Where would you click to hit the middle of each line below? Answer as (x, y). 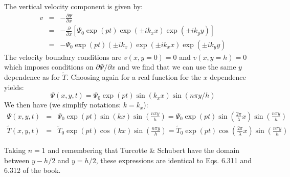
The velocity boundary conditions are (63, 57)
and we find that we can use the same (177, 67)
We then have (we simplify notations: (63, 105)
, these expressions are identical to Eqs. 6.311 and (174, 160)
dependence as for (32, 76)
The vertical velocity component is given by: (74, 6)
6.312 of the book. (32, 170)
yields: (14, 87)
